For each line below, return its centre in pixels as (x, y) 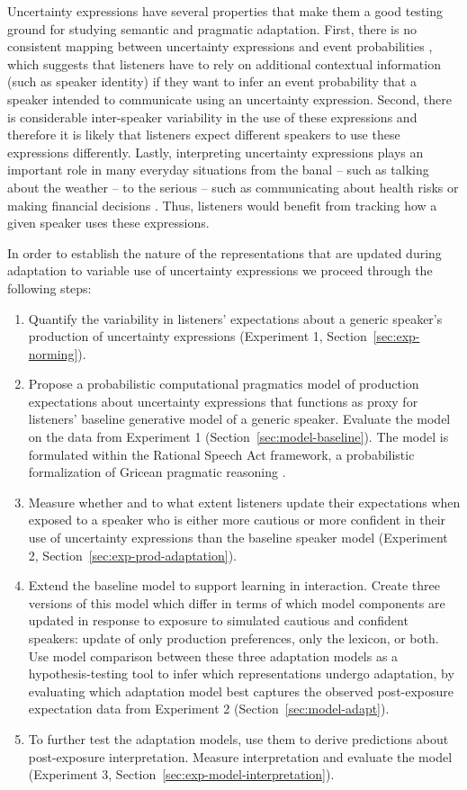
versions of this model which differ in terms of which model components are (237, 602)
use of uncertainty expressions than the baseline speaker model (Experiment (238, 538)
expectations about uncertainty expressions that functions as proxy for (223, 401)
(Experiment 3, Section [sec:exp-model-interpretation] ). (181, 774)
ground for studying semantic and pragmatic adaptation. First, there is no (212, 28)
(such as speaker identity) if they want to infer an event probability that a (212, 81)
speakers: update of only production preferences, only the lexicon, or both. (233, 638)
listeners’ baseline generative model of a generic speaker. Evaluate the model (239, 419)
